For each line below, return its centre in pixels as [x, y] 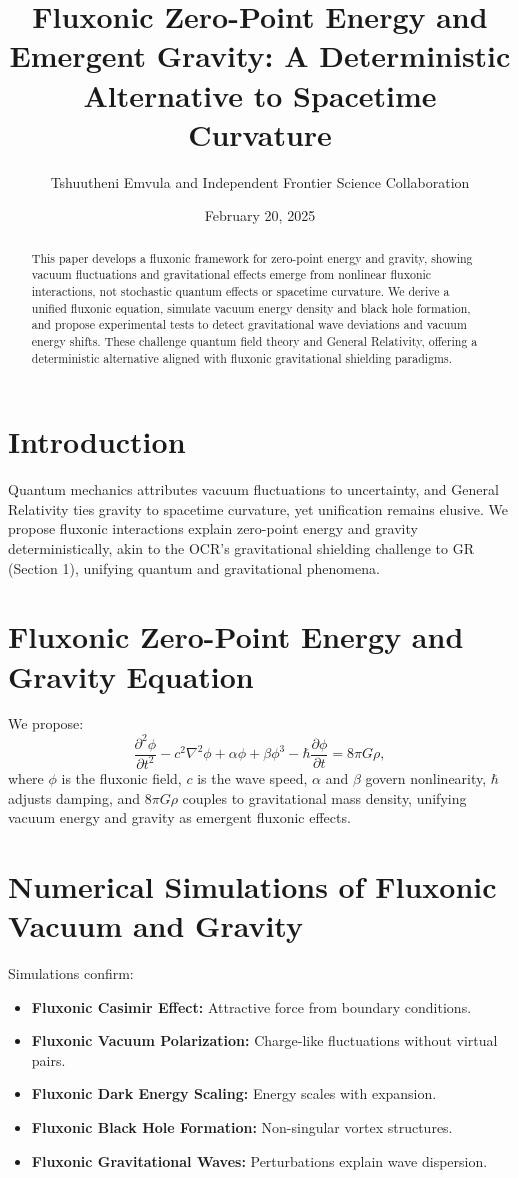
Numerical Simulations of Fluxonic [252, 885]
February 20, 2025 [260, 215]
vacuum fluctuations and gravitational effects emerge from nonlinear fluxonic [231, 274]
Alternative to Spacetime [260, 94]
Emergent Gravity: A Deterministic [260, 55]
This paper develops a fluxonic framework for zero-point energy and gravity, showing [252, 257]
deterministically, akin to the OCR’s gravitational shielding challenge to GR [241, 547]
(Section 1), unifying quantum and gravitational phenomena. [194, 567]
